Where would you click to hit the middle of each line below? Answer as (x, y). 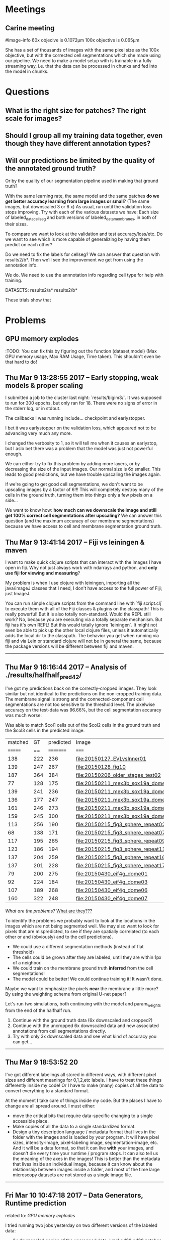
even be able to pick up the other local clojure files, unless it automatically (82, 630)
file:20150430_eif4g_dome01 (112, 874)
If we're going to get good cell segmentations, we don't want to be (74, 484)
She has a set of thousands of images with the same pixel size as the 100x (82, 50)
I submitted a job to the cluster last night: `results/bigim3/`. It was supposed (83, 397)
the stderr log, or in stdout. (33, 409)
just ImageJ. (18, 594)
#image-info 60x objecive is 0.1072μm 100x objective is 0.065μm (72, 40)
